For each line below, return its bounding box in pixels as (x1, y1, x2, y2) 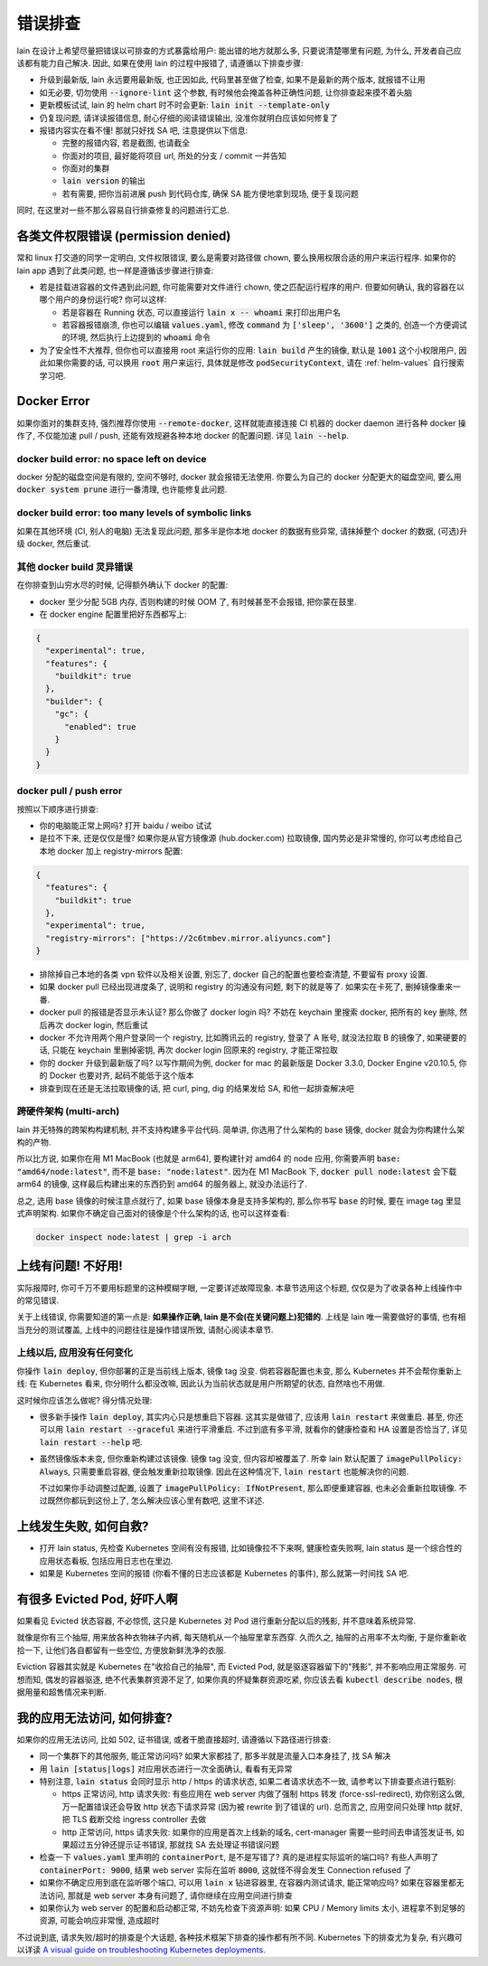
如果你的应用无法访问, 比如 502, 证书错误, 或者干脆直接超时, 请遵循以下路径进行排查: (16, 1734, 332, 1744)
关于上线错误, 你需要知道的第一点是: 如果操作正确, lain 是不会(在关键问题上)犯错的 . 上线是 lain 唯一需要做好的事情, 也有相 (16, 1311, 466, 1322)
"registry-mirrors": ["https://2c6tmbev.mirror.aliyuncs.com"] (45, 932, 332, 943)
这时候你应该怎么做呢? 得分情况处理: (16, 1394, 153, 1405)
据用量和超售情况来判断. (16, 1687, 108, 1697)
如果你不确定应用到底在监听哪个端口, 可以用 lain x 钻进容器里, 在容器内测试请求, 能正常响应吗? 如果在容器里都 (39, 1877, 456, 1888)
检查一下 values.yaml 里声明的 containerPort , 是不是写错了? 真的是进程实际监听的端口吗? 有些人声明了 (39, 1852, 439, 1863)
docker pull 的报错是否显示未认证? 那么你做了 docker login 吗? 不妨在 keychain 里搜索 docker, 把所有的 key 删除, (39, 1007, 458, 1017)
